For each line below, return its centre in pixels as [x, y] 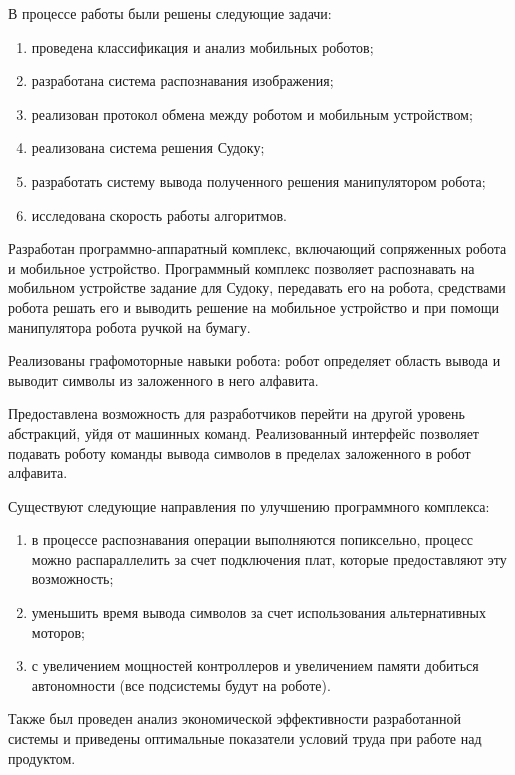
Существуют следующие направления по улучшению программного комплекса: [249, 505]
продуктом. [42, 757]
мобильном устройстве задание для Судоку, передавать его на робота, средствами [257, 287]
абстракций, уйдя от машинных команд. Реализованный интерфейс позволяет [243, 432]
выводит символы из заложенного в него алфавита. [163, 379]
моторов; [58, 631]
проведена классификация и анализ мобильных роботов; [202, 46]
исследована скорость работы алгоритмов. [159, 214]
